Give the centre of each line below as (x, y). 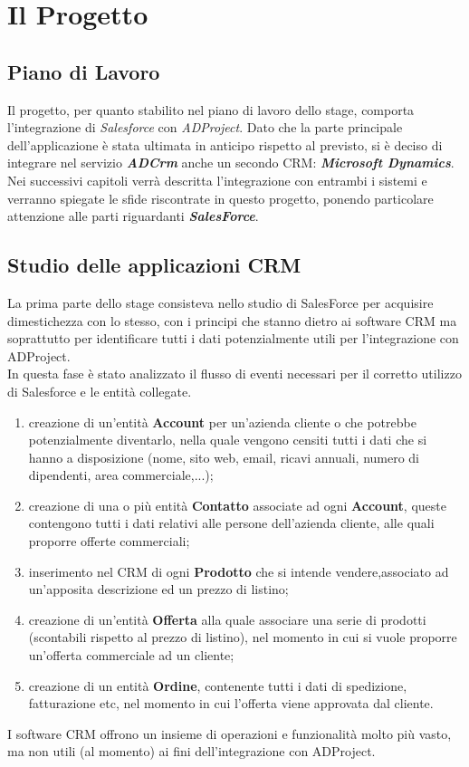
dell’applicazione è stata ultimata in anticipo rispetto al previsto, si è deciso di (225, 144)
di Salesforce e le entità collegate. (100, 391)
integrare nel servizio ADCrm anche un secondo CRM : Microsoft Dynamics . (231, 163)
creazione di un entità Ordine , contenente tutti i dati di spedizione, (218, 685)
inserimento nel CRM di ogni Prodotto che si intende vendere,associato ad (239, 571)
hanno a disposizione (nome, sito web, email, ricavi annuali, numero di (224, 457)
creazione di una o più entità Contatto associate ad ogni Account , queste (237, 505)
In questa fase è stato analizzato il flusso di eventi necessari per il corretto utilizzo (234, 374)
